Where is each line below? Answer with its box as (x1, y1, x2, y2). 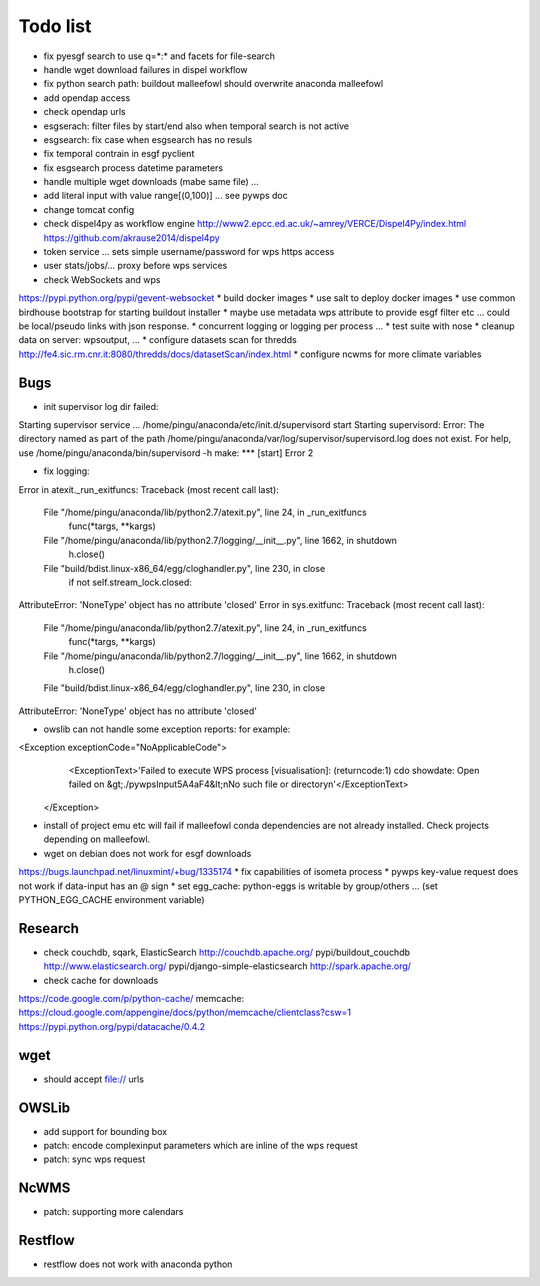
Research (18, 920, 80, 937)
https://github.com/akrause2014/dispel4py (43, 231, 220, 244)
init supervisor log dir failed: (43, 400, 159, 412)
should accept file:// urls (43, 1073, 145, 1085)
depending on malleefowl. (43, 833, 151, 845)
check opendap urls (43, 106, 126, 118)
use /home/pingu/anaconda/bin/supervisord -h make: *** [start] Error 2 (18, 446, 314, 459)
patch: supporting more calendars (43, 1206, 184, 1218)
